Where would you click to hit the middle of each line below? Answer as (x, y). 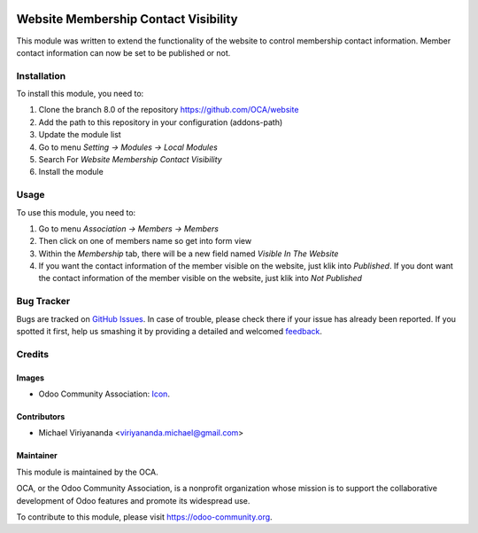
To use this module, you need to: (76, 212)
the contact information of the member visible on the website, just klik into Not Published (200, 278)
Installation (41, 75)
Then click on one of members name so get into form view (145, 241)
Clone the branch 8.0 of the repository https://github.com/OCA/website (169, 110)
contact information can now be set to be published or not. (123, 52)
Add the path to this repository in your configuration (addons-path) (161, 122)
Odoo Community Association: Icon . (104, 394)
